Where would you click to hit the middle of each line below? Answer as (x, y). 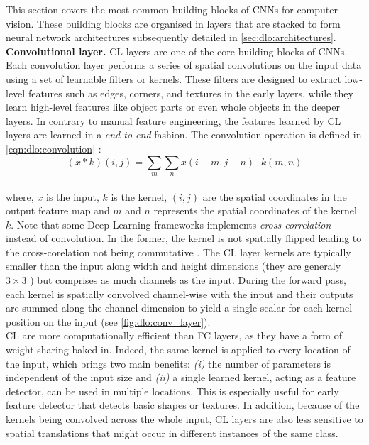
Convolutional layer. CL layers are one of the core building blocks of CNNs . (177, 51)
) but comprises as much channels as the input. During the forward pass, (188, 280)
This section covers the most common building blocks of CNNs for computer (172, 9)
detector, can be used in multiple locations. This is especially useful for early (172, 391)
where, (20, 196)
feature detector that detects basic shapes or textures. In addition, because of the (183, 405)
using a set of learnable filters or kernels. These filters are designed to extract (174, 78)
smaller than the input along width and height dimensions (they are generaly (174, 266)
